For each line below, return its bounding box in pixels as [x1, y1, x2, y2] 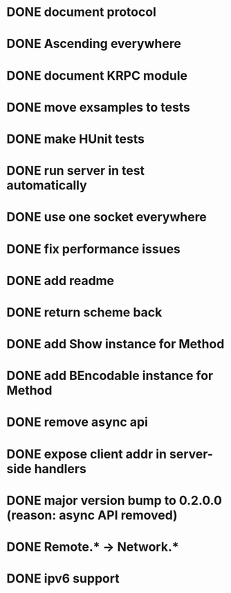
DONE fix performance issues [6, 241, 181, 257]
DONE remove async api [6, 414, 148, 430]
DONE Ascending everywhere [6, 36, 181, 52]
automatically [6, 178, 87, 194]
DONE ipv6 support [6, 571, 120, 587]
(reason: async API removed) [6, 507, 178, 523]
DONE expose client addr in [6, 446, 167, 462]
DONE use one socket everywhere [6, 209, 207, 225]
